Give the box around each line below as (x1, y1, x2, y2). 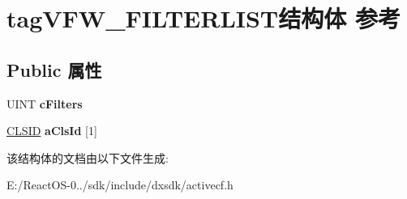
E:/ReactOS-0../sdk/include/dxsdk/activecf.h (6, 176, 233, 193)
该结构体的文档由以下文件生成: (6, 149, 169, 166)
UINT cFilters (6, 95, 83, 112)
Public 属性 (6, 57, 102, 82)
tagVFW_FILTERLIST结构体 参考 (6, 2, 401, 35)
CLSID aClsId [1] (6, 122, 97, 139)
